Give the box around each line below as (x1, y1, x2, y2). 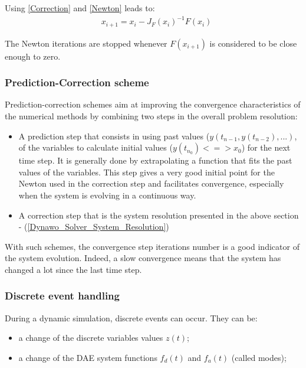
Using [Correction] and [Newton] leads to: (5, 2, 155, 14)
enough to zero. (5, 50, 61, 62)
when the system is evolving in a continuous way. (18, 188, 196, 201)
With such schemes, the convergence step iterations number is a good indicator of (5, 240, 300, 252)
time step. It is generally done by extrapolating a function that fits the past (18, 154, 292, 167)
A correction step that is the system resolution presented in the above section (18, 209, 299, 221)
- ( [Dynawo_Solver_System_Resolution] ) (18, 220, 169, 233)
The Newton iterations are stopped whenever (5, 37, 167, 49)
